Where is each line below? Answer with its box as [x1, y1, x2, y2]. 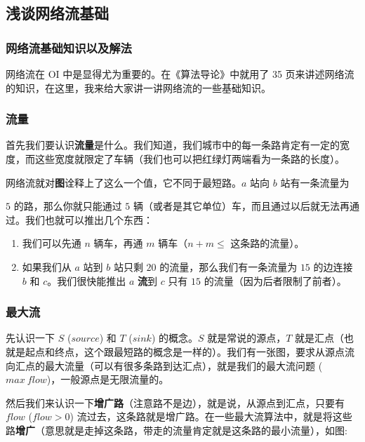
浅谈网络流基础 [6, 2, 109, 24]
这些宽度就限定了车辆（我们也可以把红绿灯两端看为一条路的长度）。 [34, 152, 345, 166]
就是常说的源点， [207, 330, 286, 345]
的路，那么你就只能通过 [13, 199, 122, 213]
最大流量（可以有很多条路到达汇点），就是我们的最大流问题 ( [44, 358, 323, 373]
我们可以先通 [22, 236, 81, 250]
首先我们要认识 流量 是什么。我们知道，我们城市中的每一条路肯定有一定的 [6, 138, 340, 152]
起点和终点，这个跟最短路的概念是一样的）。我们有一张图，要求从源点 [25, 344, 345, 359]
